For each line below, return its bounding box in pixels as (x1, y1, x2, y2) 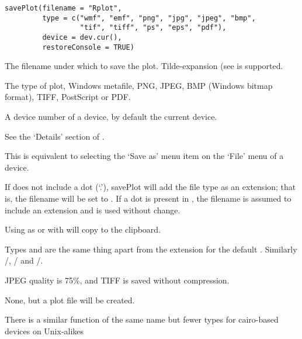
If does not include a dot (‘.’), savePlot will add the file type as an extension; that (5, 181, 296, 193)
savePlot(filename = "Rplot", (5, 4, 122, 12)
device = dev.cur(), (42, 33, 122, 41)
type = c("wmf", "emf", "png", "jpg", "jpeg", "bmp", (42, 13, 256, 22)
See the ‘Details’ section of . (5, 130, 105, 142)
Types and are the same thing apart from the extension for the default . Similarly (5, 243, 297, 255)
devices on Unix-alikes (5, 324, 84, 337)
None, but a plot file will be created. (5, 293, 135, 306)
